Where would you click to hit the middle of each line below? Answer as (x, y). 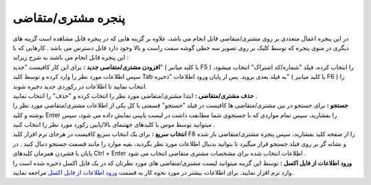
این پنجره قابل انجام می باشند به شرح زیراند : (71, 58)
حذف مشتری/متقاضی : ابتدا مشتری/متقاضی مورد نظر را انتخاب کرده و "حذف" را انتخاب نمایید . (135, 95)
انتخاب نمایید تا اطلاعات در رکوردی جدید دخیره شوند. (80, 86)
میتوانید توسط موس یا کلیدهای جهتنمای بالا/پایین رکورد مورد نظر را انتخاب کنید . (114, 125)
